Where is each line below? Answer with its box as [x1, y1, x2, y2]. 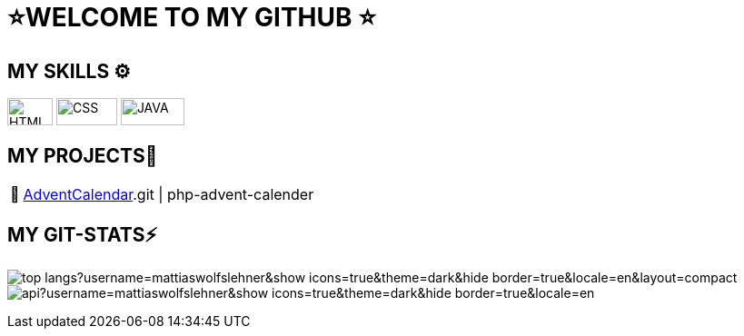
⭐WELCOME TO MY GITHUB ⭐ [7, 2, 376, 33]
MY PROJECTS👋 [7, 143, 158, 167]
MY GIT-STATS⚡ [7, 223, 158, 247]
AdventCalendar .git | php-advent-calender [23, 185, 314, 204]
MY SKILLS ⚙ [7, 59, 131, 83]
